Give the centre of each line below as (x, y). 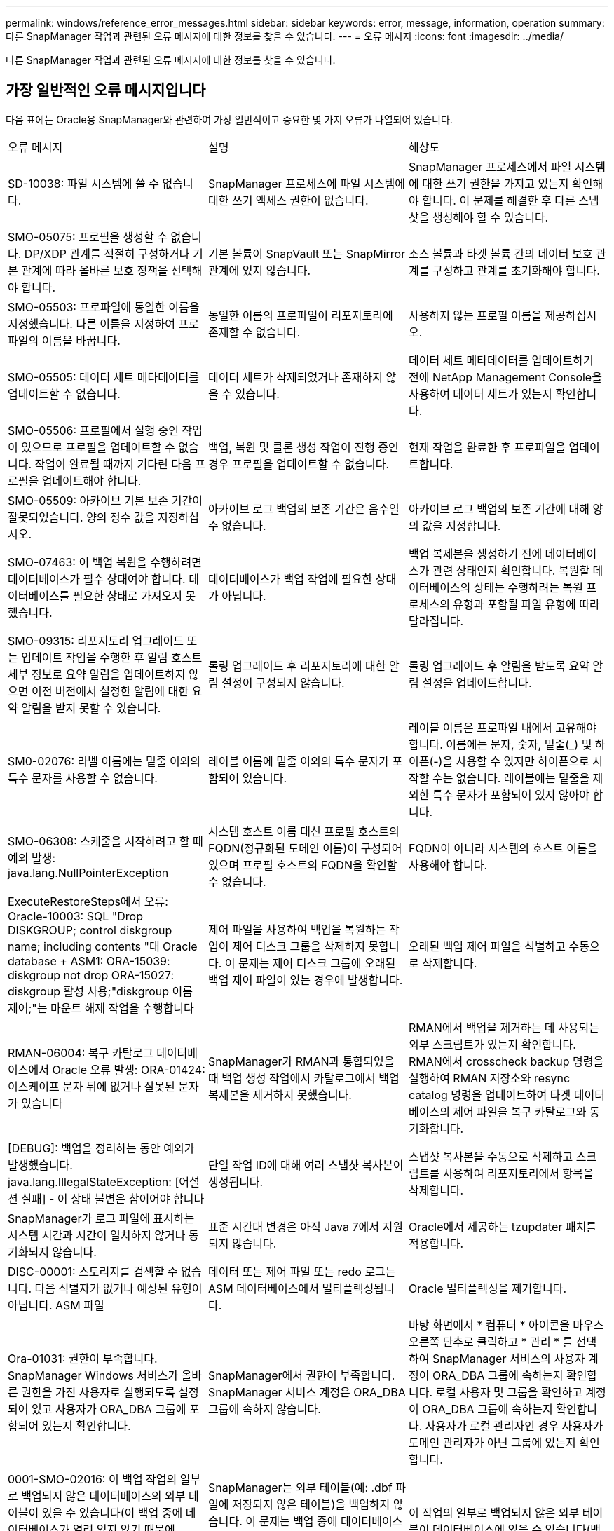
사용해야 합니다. (448, 865)
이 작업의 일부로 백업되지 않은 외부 (494, 1512)
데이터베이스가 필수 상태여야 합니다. (97, 579)
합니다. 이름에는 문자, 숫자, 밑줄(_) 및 (500, 744)
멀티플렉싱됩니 (358, 1288)
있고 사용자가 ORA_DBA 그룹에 (109, 1409)
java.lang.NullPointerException (88, 872)
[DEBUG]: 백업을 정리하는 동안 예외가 (101, 1148)
